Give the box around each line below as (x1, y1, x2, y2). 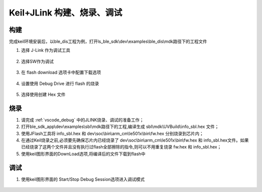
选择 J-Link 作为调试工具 (21, 48, 70, 53)
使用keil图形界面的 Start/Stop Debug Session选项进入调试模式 (21, 176, 145, 182)
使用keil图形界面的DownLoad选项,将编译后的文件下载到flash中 (21, 151, 146, 157)
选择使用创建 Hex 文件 (21, 92, 65, 97)
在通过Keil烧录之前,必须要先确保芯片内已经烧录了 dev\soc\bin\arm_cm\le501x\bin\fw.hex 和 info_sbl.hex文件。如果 (21, 137, 249, 143)
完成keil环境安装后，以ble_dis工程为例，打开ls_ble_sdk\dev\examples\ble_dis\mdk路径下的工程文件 (9, 39, 207, 45)
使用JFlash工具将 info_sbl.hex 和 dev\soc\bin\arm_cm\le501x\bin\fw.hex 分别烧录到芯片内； (21, 130, 204, 136)
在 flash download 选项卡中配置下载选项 (21, 69, 101, 75)
